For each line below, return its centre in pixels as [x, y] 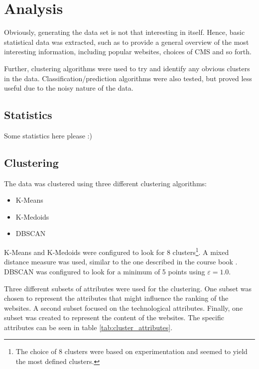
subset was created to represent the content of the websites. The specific [114, 317]
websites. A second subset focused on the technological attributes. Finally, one [124, 307]
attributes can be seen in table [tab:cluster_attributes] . [88, 327]
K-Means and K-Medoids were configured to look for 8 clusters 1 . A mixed [117, 251]
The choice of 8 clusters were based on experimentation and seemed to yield [131, 351]
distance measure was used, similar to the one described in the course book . [121, 262]
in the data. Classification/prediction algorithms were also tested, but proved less [128, 78]
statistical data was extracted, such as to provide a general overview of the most [127, 42]
